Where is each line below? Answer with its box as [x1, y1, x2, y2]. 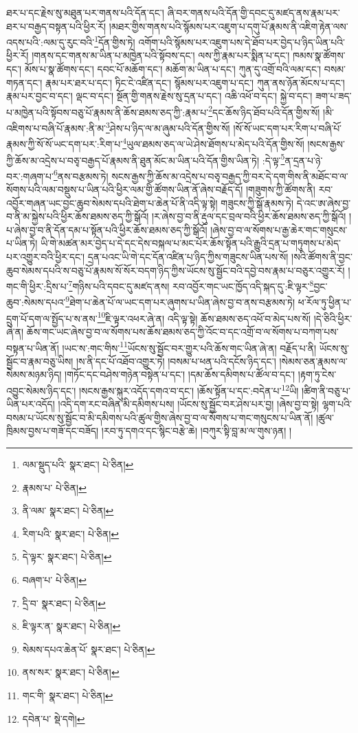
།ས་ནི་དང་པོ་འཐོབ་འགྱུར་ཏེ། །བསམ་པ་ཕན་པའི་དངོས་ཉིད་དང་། [76, 353, 276, 368]
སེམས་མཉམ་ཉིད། [6, 367, 62, 382]
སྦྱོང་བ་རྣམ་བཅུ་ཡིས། [6, 353, 74, 368]
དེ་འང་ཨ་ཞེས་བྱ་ [296, 195, 351, 210]
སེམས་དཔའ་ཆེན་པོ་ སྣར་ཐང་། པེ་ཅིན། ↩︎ [22, 642, 155, 656]
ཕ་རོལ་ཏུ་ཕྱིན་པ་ [298, 295, 352, 309]
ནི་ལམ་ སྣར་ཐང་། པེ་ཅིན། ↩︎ [22, 503, 114, 518]
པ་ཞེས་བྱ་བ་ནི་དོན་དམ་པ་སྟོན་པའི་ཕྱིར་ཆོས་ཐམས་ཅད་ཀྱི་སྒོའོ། [6, 222, 208, 237]
